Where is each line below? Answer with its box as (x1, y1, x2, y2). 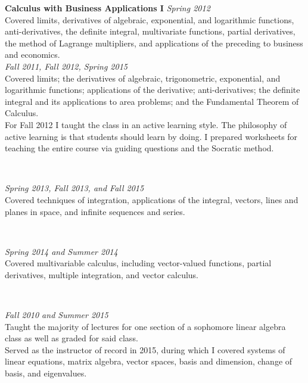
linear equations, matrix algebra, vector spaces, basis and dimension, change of (5, 355, 293, 368)
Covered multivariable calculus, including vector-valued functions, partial (5, 257, 272, 269)
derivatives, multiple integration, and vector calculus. (5, 268, 199, 281)
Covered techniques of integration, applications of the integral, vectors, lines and (5, 193, 298, 205)
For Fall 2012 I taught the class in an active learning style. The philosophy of (5, 118, 287, 130)
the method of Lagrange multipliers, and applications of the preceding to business (5, 36, 303, 49)
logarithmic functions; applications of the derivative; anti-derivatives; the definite (5, 83, 300, 96)
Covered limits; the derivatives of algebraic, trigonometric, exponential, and (5, 71, 281, 84)
